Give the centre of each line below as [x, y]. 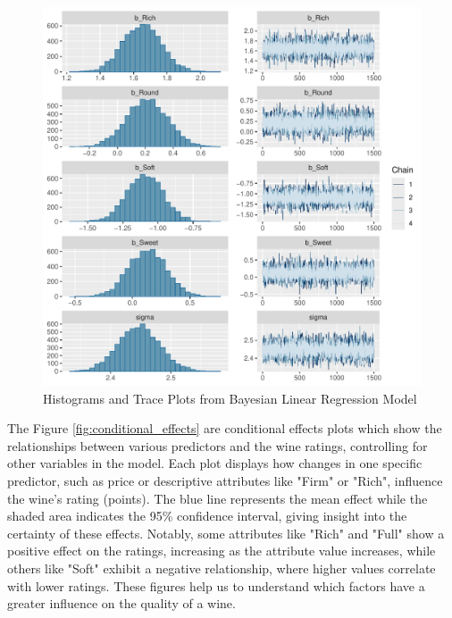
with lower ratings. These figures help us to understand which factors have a [216, 585]
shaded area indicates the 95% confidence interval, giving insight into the [207, 516]
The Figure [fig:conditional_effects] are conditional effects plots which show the [225, 428]
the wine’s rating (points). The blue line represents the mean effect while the [218, 498]
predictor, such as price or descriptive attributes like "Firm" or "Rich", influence [225, 480]
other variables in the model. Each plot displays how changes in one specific [215, 463]
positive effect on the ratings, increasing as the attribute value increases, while [222, 551]
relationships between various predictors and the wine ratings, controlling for [218, 445]
